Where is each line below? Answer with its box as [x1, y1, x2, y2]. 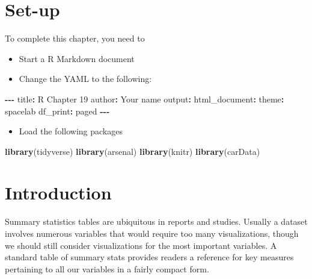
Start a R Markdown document [19, 52, 135, 64]
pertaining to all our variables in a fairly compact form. [5, 262, 209, 275]
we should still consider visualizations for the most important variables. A [5, 239, 277, 251]
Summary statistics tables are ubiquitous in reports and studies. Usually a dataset [5, 215, 308, 228]
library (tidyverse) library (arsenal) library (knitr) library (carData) [5, 145, 260, 157]
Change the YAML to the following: [19, 72, 152, 85]
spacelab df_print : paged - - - [5, 104, 110, 117]
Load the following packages [19, 125, 123, 137]
